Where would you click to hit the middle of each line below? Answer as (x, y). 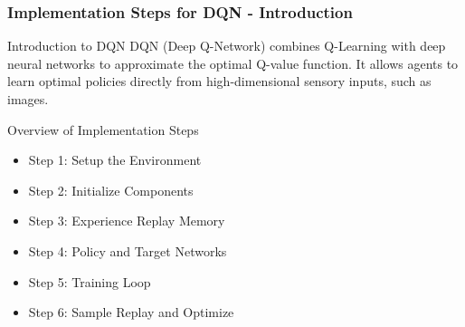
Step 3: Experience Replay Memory (127, 221)
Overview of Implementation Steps (103, 129)
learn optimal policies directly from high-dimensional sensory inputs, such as (219, 81)
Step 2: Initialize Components (111, 190)
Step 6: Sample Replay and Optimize (131, 312)
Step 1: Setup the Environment (115, 160)
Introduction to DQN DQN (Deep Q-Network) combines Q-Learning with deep (227, 46)
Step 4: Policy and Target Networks (128, 250)
